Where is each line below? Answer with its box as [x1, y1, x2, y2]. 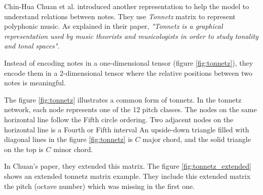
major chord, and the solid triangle [142, 134, 251, 144]
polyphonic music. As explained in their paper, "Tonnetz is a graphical [4, 21, 223, 31]
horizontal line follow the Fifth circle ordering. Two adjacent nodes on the [4, 114, 234, 124]
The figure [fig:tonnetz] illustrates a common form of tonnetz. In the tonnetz [4, 94, 242, 105]
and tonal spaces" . [4, 40, 60, 51]
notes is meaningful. [4, 77, 66, 88]
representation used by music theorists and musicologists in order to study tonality [4, 30, 258, 41]
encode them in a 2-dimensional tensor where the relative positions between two [4, 67, 252, 78]
